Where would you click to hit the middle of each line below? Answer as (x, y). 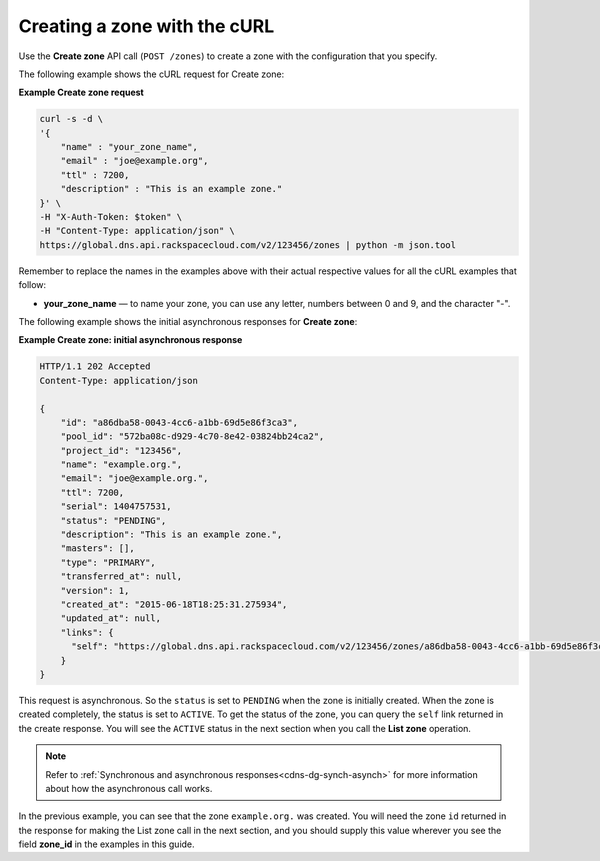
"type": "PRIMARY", (108, 562)
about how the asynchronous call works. (129, 788)
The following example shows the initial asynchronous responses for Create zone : (188, 321)
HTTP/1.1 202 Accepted (95, 366)
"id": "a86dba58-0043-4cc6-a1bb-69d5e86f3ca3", (179, 422)
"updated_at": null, (111, 618)
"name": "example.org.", (121, 464)
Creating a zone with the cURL (146, 26)
